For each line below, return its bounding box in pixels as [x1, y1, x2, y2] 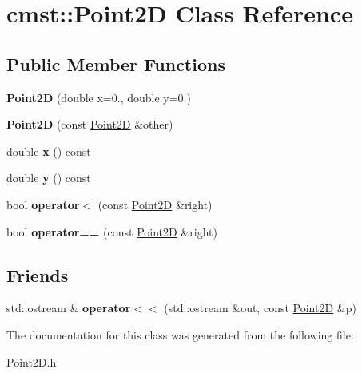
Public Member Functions [6, 51, 225, 76]
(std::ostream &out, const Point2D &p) [164, 300, 356, 316]
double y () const [6, 169, 91, 186]
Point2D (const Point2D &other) [6, 116, 173, 133]
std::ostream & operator [6, 300, 131, 316]
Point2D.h [6, 353, 57, 370]
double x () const [6, 142, 91, 159]
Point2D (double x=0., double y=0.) [6, 89, 191, 105]
